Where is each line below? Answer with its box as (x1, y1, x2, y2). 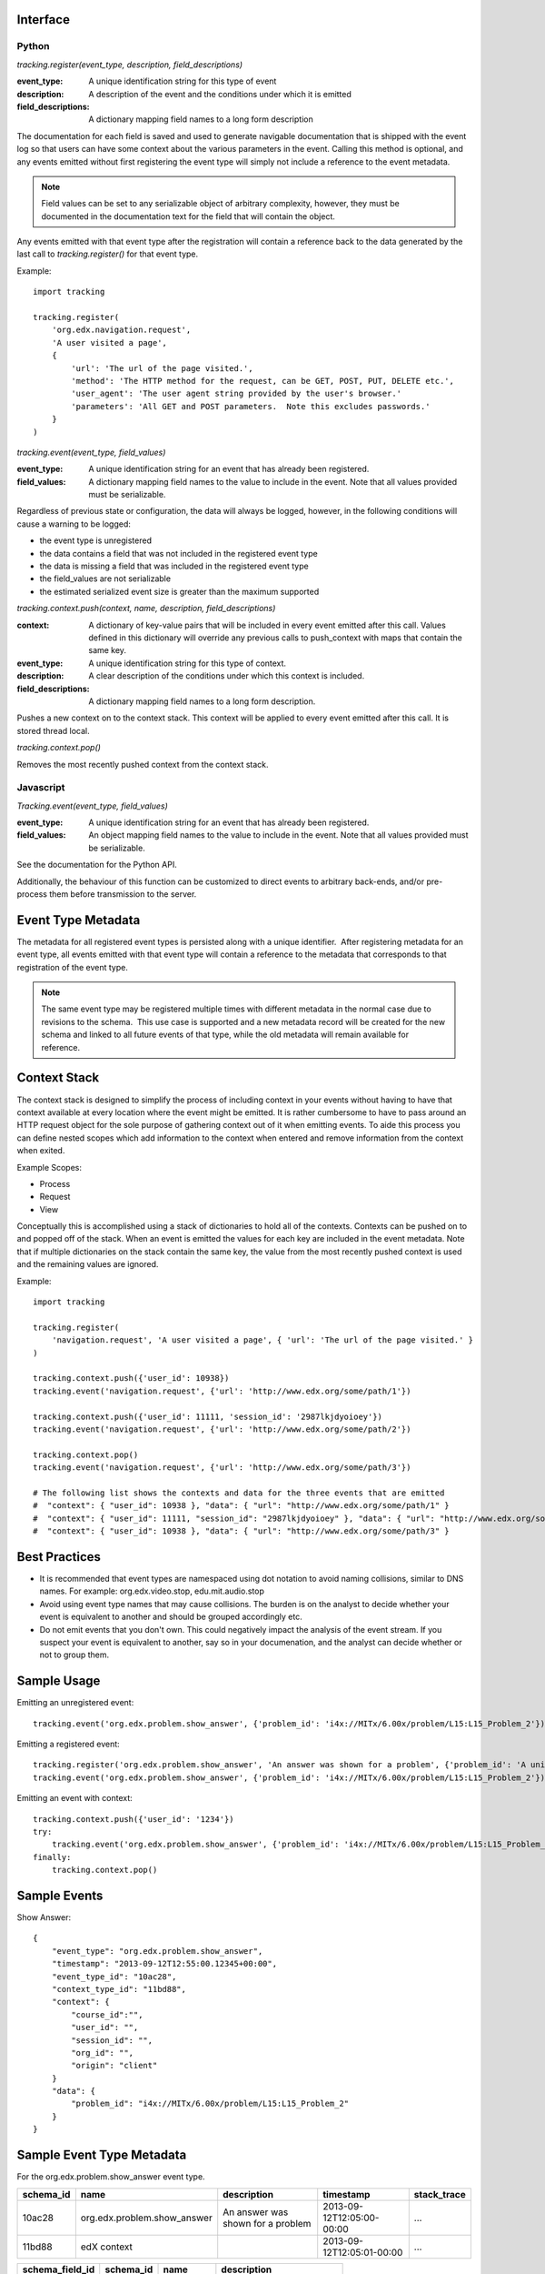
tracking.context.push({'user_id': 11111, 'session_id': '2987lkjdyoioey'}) (33, 1411, 383, 1422)
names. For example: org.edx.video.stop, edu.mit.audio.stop (39, 1585, 265, 1596)
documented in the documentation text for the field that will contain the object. (41, 210, 335, 222)
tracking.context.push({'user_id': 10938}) (33, 1373, 230, 1384)
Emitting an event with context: (16, 1793, 134, 1804)
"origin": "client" (71, 2060, 158, 2071)
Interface (16, 12, 70, 27)
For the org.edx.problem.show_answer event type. (16, 2171, 205, 2182)
